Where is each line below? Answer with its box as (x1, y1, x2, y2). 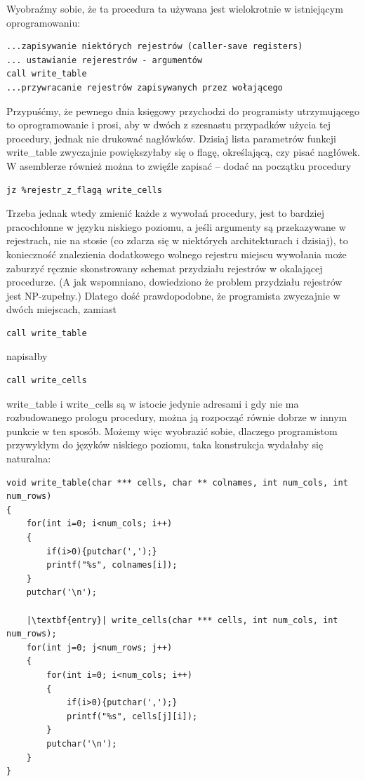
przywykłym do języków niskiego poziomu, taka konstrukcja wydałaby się (6, 437, 324, 452)
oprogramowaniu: (6, 15, 81, 29)
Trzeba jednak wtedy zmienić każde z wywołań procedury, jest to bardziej (6, 206, 324, 220)
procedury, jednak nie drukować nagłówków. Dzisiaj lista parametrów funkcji (6, 131, 337, 145)
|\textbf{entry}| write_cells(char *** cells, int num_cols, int (26, 615, 338, 625)
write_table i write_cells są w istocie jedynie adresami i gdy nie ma (6, 396, 299, 410)
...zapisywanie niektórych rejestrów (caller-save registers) (6, 41, 303, 52)
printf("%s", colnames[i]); (46, 560, 178, 570)
